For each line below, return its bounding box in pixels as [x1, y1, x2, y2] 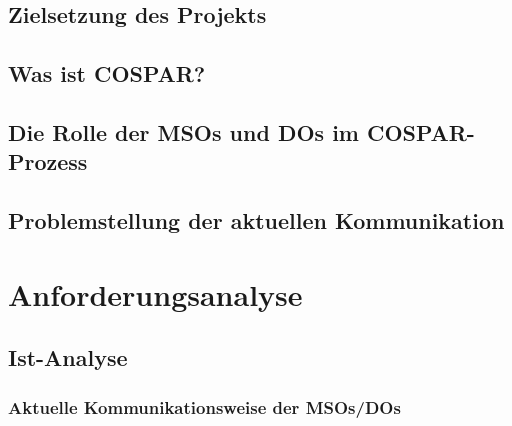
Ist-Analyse [8, 342, 128, 373]
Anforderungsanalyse [8, 273, 303, 314]
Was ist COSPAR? [8, 58, 206, 89]
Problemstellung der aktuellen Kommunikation [8, 205, 505, 236]
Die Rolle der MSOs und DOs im [8, 116, 359, 147]
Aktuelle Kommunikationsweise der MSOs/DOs [8, 394, 401, 419]
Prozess [8, 146, 88, 177]
